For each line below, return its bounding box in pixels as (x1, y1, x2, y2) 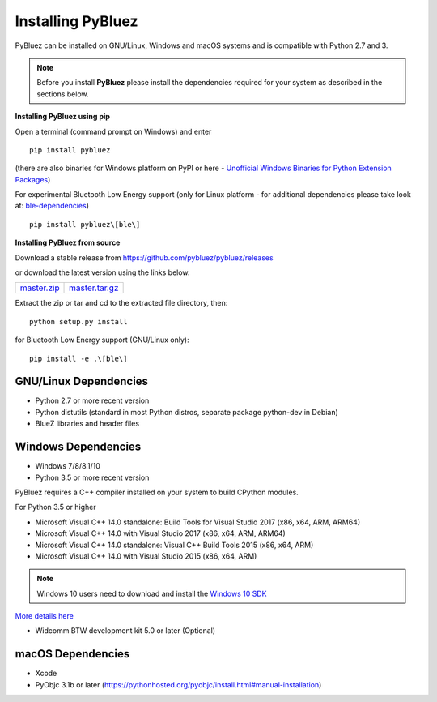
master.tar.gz (69, 282, 119, 293)
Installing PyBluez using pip (15, 112, 111, 122)
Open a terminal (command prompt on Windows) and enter (15, 126, 212, 136)
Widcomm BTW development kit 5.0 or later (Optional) (35, 626, 216, 636)
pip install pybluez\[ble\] (29, 220, 141, 229)
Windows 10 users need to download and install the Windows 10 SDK (36, 589, 267, 598)
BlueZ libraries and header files (35, 418, 140, 429)
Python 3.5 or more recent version (35, 473, 150, 482)
